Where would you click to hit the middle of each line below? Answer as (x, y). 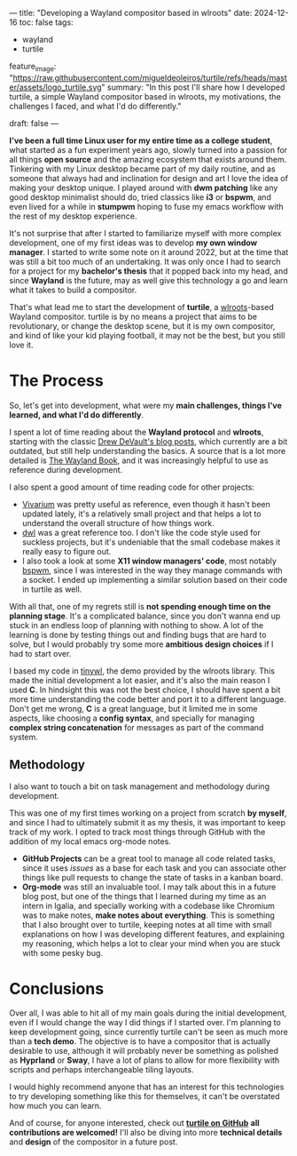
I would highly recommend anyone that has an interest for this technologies (147, 1087)
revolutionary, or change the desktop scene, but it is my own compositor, (142, 326)
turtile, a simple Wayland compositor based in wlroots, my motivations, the (145, 96)
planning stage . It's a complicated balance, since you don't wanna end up (145, 616)
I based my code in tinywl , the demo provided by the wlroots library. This (142, 671)
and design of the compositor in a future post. (94, 1142)
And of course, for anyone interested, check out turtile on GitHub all (134, 1123)
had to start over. (40, 653)
